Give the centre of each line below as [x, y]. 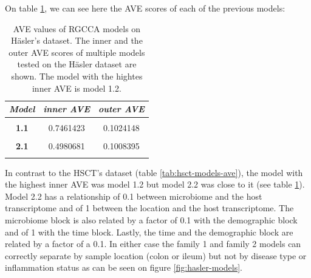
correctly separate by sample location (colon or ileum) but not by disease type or [156, 255]
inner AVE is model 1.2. [77, 88]
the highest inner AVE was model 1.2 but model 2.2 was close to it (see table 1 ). [155, 184]
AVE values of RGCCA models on [77, 28]
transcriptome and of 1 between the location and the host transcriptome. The [149, 208]
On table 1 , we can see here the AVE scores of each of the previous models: [145, 8]
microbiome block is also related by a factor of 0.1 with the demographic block [151, 220]
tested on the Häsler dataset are [77, 64]
